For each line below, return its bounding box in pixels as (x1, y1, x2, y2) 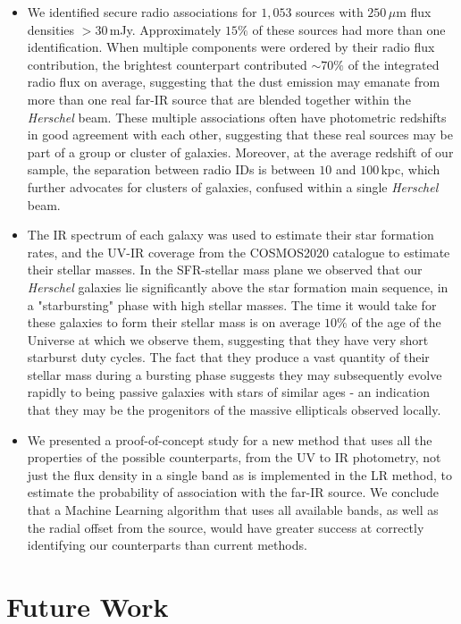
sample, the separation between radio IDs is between (27, 160, 315, 179)
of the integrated (348, 55, 440, 73)
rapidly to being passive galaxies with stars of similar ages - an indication (27, 383, 431, 401)
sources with (296, 3, 364, 21)
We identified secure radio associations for (27, 3, 257, 21)
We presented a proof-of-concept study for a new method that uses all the (27, 430, 432, 449)
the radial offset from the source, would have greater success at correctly (27, 518, 424, 536)
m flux (396, 3, 432, 21)
